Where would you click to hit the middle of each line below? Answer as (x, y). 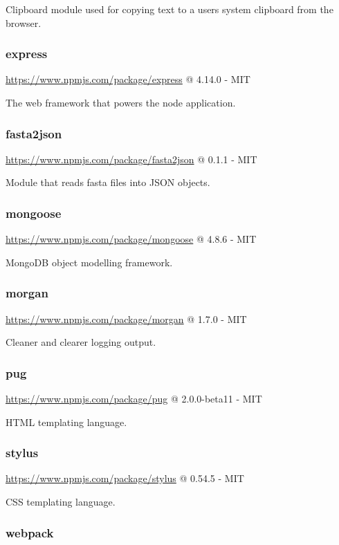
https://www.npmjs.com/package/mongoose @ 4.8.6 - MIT (131, 239)
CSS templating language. (61, 502)
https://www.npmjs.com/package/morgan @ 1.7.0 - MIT (126, 318)
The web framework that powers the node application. (121, 102)
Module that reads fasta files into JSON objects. (108, 182)
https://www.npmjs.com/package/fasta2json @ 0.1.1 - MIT (131, 159)
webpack (30, 532)
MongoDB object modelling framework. (89, 262)
